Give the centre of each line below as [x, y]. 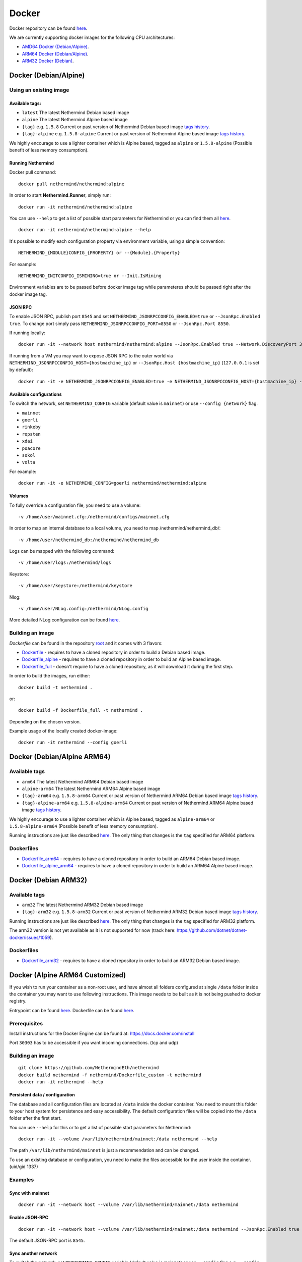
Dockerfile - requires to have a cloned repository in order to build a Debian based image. [114, 652]
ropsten [31, 434]
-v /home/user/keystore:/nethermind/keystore [75, 586]
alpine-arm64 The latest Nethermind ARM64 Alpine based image [91, 789]
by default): [21, 370]
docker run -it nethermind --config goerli [73, 743]
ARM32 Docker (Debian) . [48, 61]
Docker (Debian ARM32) [48, 880]
